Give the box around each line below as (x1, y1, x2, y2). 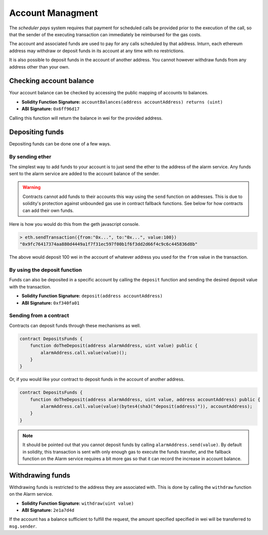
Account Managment (9, 7, 98, 18)
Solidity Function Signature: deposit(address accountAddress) (21, 293, 163, 299)
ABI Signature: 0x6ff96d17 (21, 106, 80, 112)
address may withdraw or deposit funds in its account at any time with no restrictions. (9, 48, 185, 54)
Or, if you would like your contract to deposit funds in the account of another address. (9, 376, 185, 382)
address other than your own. (9, 64, 69, 69)
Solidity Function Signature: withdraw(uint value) (21, 500, 134, 506)
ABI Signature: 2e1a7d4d (21, 507, 74, 513)
